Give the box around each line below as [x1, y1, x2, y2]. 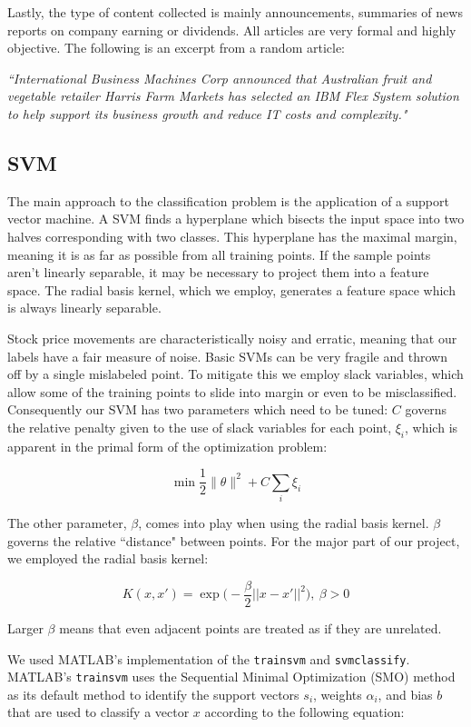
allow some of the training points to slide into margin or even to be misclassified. [7, 382, 457, 401]
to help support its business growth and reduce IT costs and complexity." [7, 104, 407, 123]
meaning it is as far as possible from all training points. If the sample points [7, 244, 431, 264]
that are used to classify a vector [7, 702, 190, 722]
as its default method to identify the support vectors [7, 684, 299, 703]
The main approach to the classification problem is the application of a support [7, 191, 449, 210]
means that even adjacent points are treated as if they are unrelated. [59, 618, 442, 637]
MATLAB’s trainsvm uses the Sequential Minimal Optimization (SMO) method [7, 667, 456, 686]
